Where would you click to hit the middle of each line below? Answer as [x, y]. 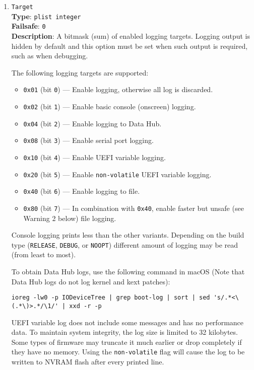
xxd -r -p [85, 306]
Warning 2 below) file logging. [70, 218]
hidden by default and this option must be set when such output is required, [130, 46]
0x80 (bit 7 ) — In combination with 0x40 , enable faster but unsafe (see [134, 208]
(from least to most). [44, 254]
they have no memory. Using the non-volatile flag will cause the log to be [128, 352]
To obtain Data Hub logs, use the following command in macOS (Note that [128, 272]
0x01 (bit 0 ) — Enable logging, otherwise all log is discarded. [118, 89]
